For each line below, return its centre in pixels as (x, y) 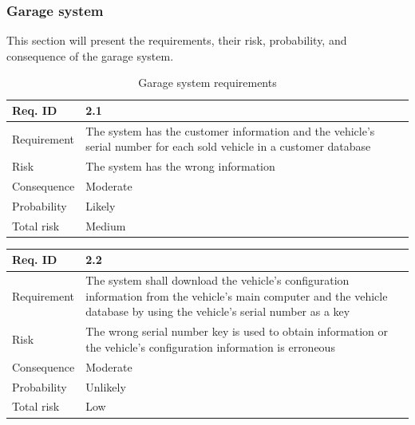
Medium (106, 225)
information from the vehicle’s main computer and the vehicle (237, 295)
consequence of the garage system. (90, 55)
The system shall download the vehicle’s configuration (217, 280)
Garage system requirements (207, 83)
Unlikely (106, 386)
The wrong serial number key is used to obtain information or (237, 331)
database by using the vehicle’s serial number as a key (218, 311)
